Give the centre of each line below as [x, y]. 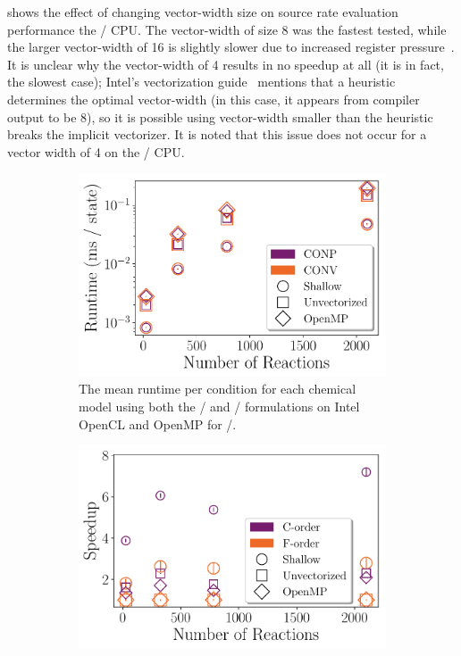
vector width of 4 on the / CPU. [96, 151]
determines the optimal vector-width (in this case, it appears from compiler [214, 99]
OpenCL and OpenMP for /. [158, 423]
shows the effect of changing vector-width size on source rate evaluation [203, 12]
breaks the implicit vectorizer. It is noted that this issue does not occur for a [217, 134]
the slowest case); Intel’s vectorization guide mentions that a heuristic [201, 82]
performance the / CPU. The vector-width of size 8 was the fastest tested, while [227, 29]
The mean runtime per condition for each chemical [218, 389]
